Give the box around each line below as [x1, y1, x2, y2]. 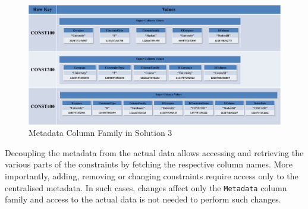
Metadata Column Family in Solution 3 [29, 126, 172, 139]
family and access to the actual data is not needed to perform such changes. [5, 193, 281, 205]
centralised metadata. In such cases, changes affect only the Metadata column [5, 181, 287, 194]
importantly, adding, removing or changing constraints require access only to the [5, 170, 298, 182]
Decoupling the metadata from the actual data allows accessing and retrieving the [5, 146, 304, 159]
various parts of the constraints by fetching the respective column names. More [5, 158, 293, 170]
